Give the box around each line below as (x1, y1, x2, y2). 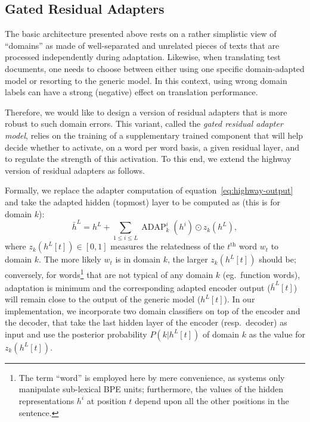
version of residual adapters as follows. (5, 164, 145, 176)
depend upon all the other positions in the (134, 394, 289, 407)
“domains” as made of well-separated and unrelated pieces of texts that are (5, 39, 280, 51)
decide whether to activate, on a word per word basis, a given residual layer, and (5, 140, 299, 153)
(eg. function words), (222, 268, 300, 281)
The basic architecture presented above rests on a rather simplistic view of (5, 27, 277, 40)
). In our (224, 293, 255, 305)
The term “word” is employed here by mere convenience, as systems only (18, 371, 285, 383)
